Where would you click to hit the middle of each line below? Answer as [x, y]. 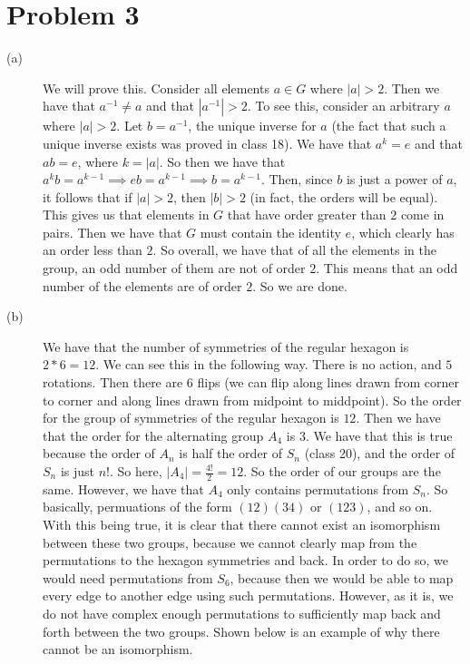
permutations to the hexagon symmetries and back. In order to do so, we [245, 560]
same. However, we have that [123, 488]
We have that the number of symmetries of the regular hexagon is [226, 346]
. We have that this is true [379, 435]
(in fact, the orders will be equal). [344, 196]
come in [422, 215]
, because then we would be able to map [342, 577]
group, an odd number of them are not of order [174, 268]
